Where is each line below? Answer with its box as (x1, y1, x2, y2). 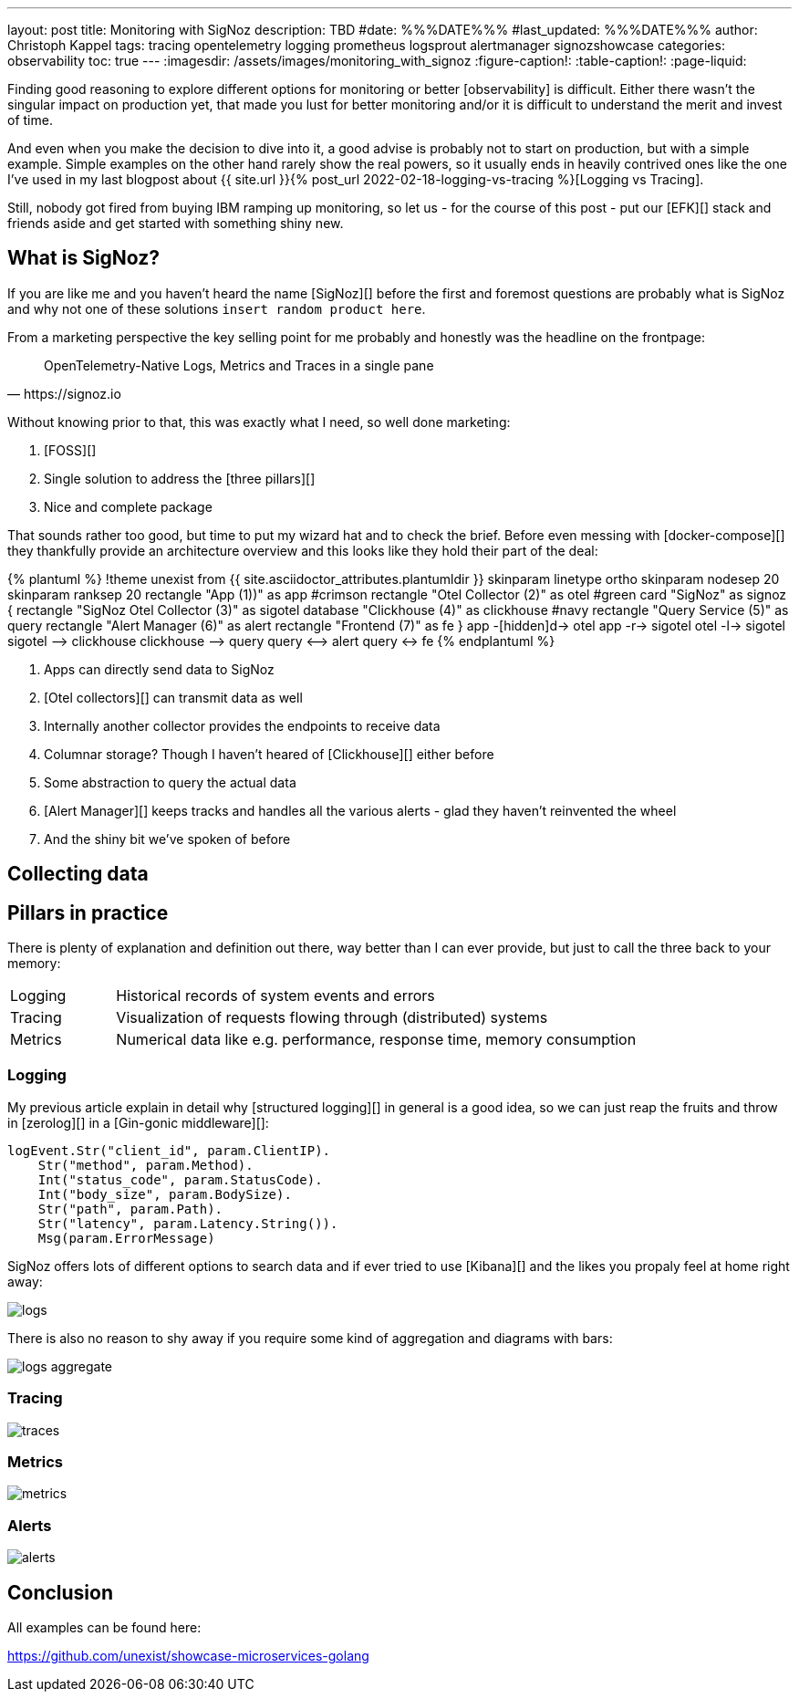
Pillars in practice (7, 901, 169, 924)
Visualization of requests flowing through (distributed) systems (116, 1008, 548, 1027)
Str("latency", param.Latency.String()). (37, 1215, 338, 1231)
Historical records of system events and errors (116, 986, 435, 1006)
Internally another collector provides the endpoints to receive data (44, 717, 441, 734)
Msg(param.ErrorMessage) (37, 1230, 215, 1246)
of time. (7, 112, 53, 128)
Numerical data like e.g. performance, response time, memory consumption (116, 1030, 637, 1049)
